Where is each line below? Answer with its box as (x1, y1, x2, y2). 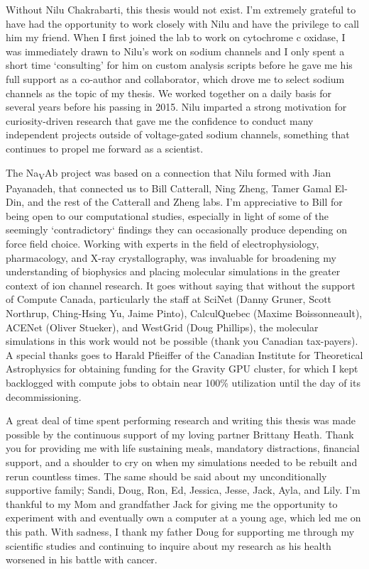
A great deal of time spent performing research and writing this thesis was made (6, 413, 356, 428)
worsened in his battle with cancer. (6, 552, 158, 567)
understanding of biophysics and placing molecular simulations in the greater (6, 264, 341, 279)
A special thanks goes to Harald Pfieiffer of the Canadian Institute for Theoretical (6, 347, 363, 362)
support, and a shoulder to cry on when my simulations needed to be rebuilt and (6, 454, 358, 469)
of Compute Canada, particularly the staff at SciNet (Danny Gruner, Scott (6, 292, 332, 306)
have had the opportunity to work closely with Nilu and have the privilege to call (6, 16, 359, 31)
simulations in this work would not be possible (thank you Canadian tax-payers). (6, 333, 358, 348)
